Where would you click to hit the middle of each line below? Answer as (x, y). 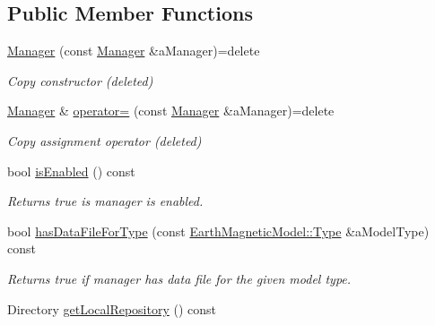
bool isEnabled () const (71, 171)
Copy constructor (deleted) (80, 80)
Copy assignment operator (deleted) (104, 140)
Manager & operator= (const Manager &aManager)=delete (171, 111)
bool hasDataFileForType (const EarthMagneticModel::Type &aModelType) (218, 231)
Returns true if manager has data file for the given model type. (179, 278)
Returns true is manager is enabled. (105, 201)
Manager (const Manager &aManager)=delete (134, 51)
